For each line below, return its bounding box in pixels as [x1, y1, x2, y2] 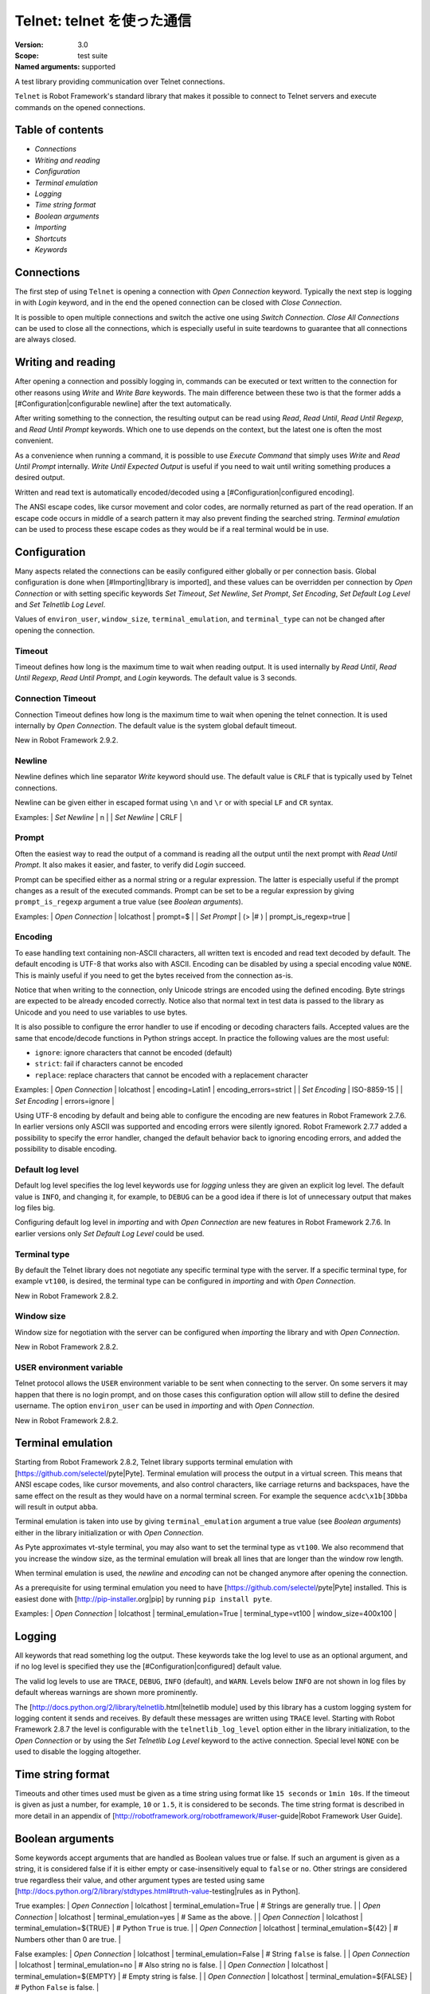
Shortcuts [34, 234, 67, 243]
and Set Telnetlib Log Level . [14, 600, 106, 609]
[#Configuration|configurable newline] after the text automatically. [14, 399, 233, 408]
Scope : [14, 50, 39, 60]
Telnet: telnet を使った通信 [14, 12, 192, 30]
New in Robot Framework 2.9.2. [14, 735, 119, 745]
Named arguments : [14, 62, 80, 72]
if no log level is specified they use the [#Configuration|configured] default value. [14, 1661, 282, 1671]
